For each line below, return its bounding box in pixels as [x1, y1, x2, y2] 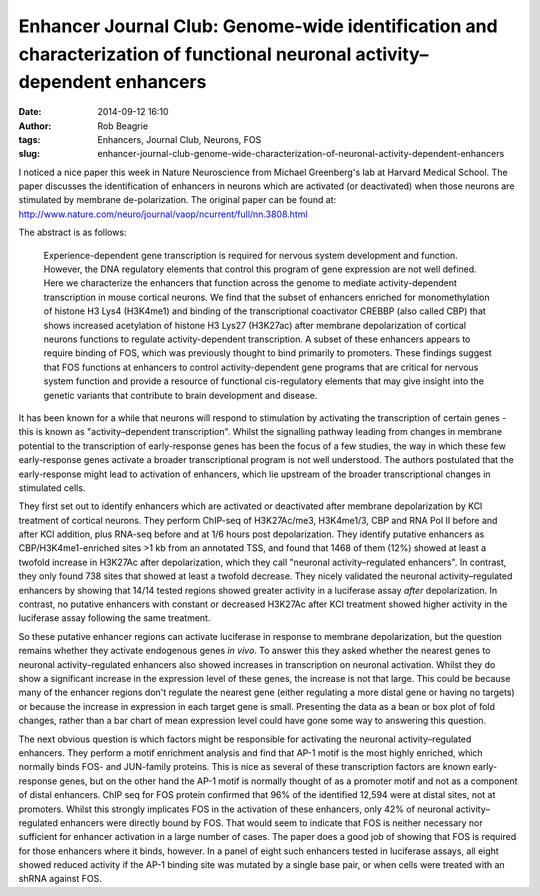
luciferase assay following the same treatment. [18, 612, 211, 624]
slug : [18, 148, 40, 160]
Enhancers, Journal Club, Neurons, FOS [97, 133, 262, 145]
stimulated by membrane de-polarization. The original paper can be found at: [18, 194, 337, 206]
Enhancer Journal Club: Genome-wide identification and [18, 15, 499, 37]
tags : [18, 133, 41, 145]
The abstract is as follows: [18, 226, 127, 239]
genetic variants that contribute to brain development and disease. [43, 389, 318, 401]
